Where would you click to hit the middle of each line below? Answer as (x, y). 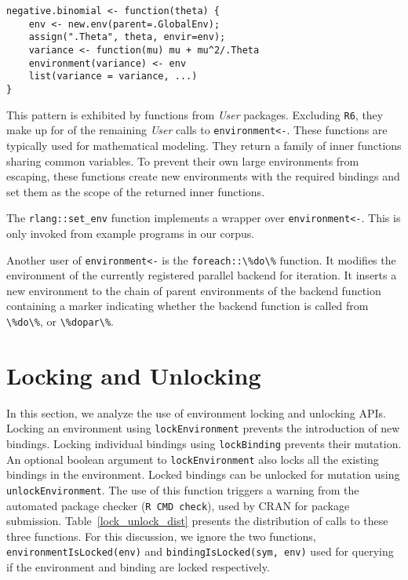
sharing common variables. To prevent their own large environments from (183, 161)
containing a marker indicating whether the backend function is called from (188, 306)
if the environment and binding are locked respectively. (138, 567)
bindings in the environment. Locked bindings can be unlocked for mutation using (203, 474)
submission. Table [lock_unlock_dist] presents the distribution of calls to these (197, 521)
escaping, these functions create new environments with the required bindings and (203, 176)
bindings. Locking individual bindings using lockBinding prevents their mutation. (204, 443)
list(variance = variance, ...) (113, 77)
